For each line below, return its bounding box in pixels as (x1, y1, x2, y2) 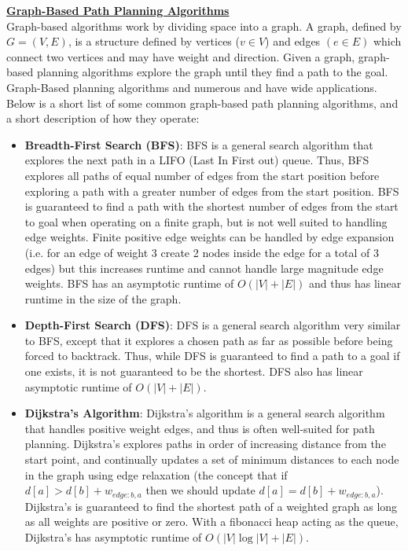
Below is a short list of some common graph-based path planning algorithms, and (6, 94, 399, 111)
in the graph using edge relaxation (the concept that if (24, 466, 288, 483)
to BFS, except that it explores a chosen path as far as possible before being (24, 332, 393, 348)
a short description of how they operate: (6, 110, 200, 127)
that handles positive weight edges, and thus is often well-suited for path (24, 420, 375, 436)
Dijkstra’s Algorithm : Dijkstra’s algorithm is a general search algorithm (24, 405, 385, 421)
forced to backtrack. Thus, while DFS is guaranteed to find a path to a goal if (24, 347, 400, 364)
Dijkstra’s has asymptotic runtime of (24, 528, 202, 545)
